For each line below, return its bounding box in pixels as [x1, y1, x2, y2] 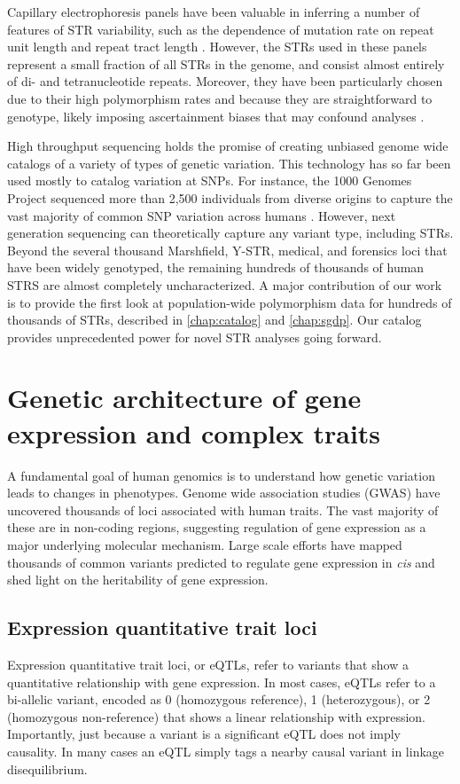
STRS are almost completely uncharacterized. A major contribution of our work [7, 275, 442, 294]
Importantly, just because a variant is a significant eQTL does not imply [7, 725, 401, 743]
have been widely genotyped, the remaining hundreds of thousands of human [7, 258, 425, 277]
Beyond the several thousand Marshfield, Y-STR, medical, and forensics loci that [7, 240, 448, 259]
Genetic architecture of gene [7, 380, 362, 416]
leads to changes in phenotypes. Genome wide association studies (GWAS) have [7, 483, 441, 502]
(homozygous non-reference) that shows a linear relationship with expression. [7, 707, 425, 725]
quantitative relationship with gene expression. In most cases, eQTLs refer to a [7, 672, 436, 691]
